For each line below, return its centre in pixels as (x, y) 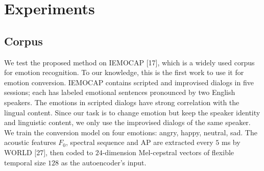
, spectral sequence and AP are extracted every (140, 142)
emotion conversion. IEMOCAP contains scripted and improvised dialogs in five (129, 82)
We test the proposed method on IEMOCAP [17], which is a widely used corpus (129, 62)
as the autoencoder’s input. (104, 162)
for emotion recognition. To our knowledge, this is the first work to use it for (124, 72)
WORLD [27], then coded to (49, 152)
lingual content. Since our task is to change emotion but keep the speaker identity (132, 112)
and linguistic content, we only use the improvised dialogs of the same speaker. (127, 122)
